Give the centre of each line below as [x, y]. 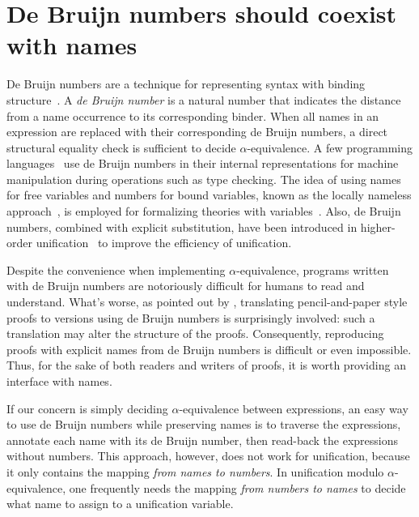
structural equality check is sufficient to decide [121, 147]
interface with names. [59, 381]
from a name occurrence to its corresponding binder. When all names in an [193, 115]
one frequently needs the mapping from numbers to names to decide [237, 487]
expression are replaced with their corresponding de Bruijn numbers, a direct [197, 132]
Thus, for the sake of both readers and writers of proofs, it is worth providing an [206, 365]
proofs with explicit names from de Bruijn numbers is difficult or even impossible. [209, 349]
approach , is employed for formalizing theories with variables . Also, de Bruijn [204, 211]
